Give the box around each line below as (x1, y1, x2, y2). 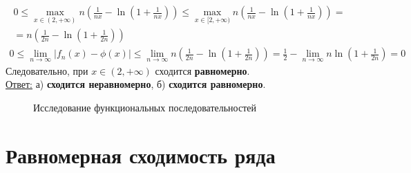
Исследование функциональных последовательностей (33, 100, 256, 114)
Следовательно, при (6, 63, 88, 78)
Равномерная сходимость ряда (6, 140, 276, 169)
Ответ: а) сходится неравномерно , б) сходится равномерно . (6, 77, 266, 91)
